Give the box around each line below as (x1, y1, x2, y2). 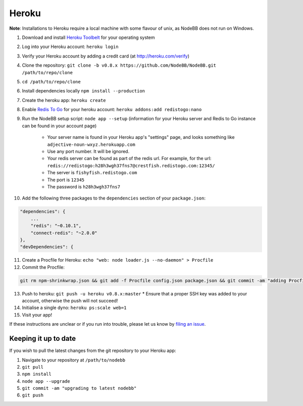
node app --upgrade (22, 378, 70, 384)
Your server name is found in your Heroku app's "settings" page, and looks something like (47, 134, 235, 140)
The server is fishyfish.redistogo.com (47, 170, 137, 176)
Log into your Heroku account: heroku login (22, 43, 119, 50)
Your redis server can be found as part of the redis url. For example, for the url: (47, 156, 212, 162)
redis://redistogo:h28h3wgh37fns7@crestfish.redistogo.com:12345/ (47, 163, 216, 169)
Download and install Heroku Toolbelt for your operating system (22, 34, 155, 40)
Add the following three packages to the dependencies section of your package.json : (22, 195, 206, 201)
